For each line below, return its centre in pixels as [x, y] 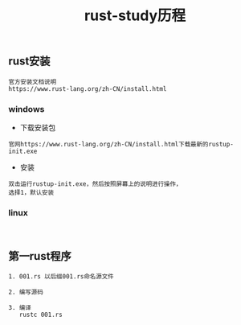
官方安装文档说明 [33, 82]
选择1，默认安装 [31, 192]
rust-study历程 [135, 16]
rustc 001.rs [41, 315]
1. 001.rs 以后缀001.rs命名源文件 [61, 277]
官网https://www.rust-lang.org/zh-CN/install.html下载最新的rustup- [121, 144]
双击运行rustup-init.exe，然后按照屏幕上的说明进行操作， [95, 184]
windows [27, 109]
